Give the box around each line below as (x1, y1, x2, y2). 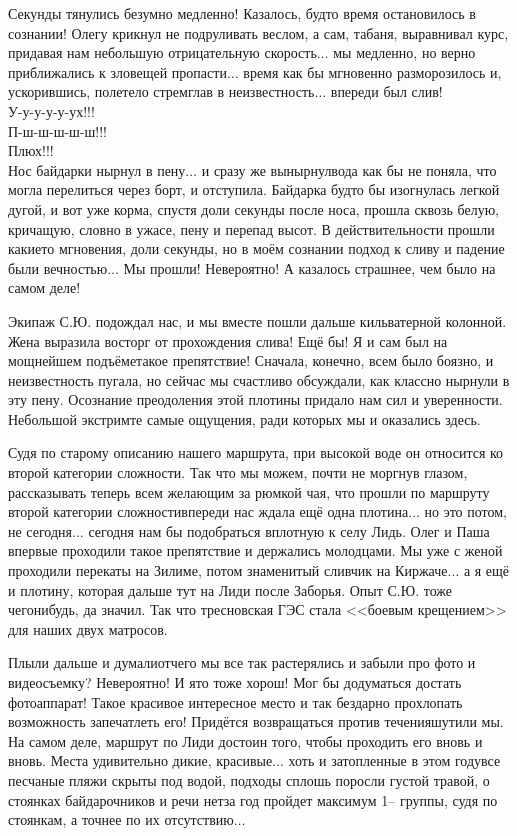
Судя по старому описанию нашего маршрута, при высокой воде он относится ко (8, 442, 504, 463)
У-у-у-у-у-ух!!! (8, 100, 95, 121)
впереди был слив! (330, 81, 443, 102)
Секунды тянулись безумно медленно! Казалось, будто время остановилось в (8, 3, 476, 23)
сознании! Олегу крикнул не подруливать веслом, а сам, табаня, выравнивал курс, (8, 22, 509, 43)
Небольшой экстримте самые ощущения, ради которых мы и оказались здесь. (8, 408, 481, 429)
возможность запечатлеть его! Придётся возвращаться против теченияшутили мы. (8, 711, 504, 732)
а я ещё (463, 560, 510, 581)
